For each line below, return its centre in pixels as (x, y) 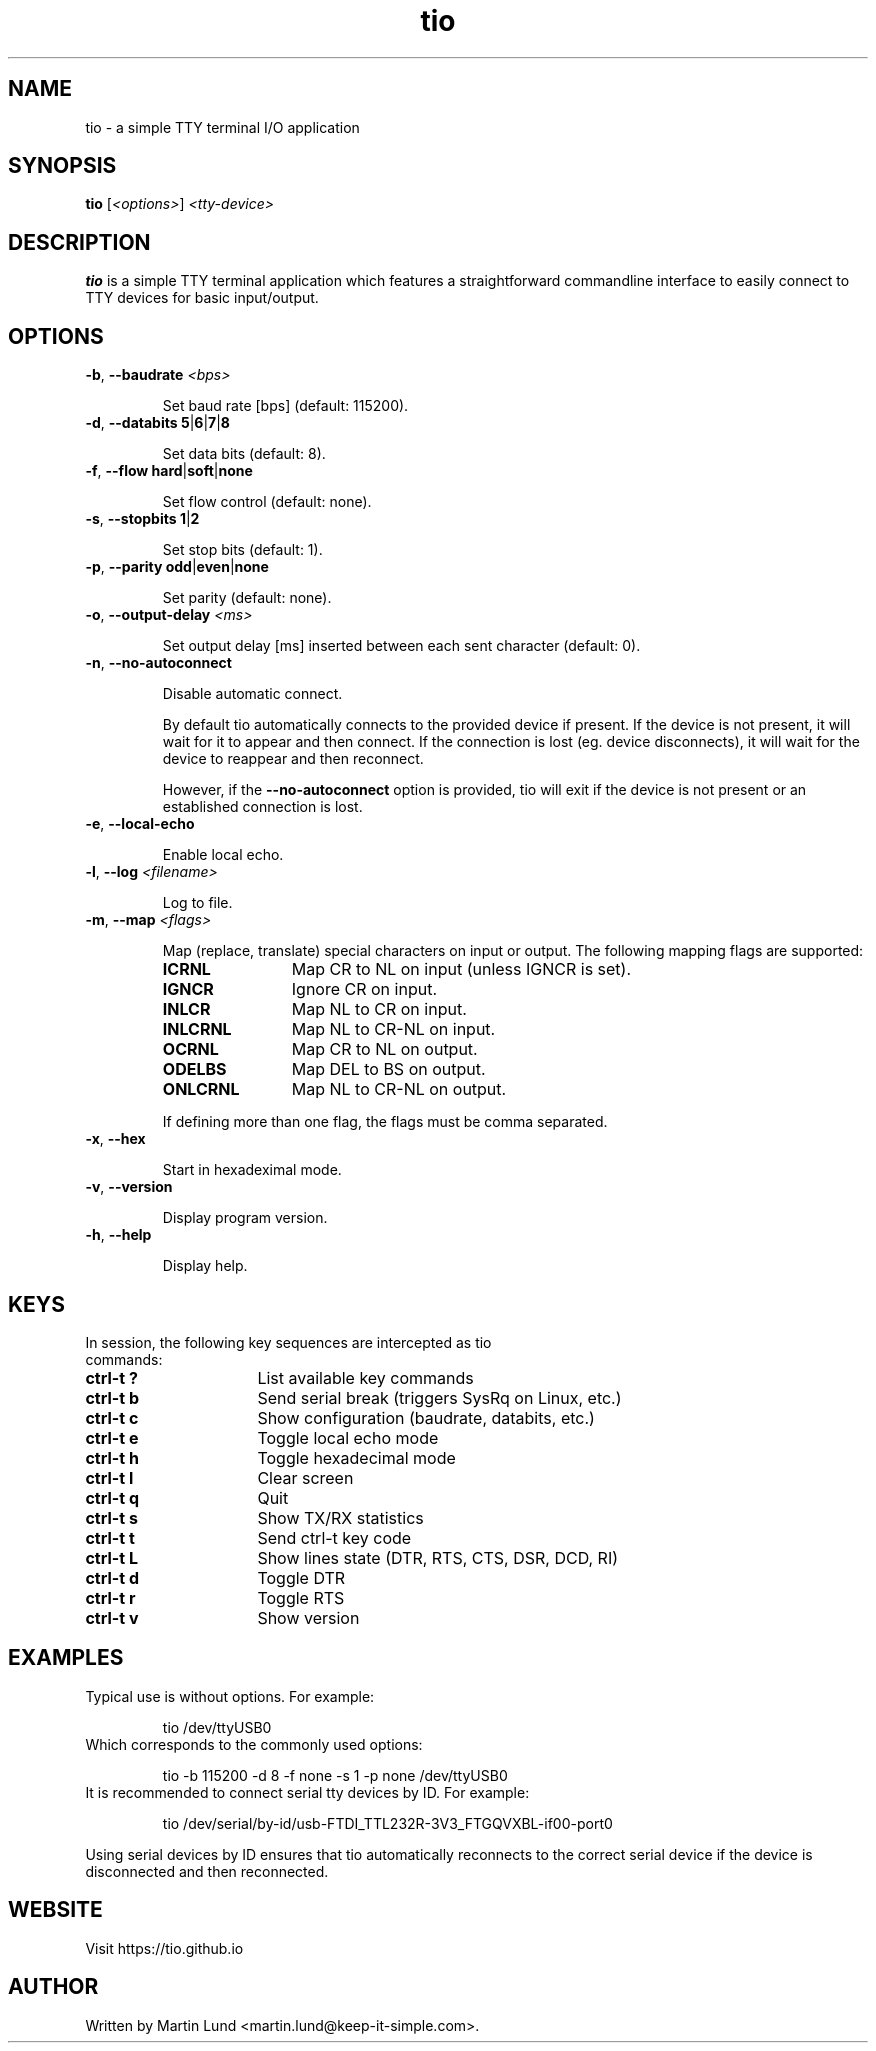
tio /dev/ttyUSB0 (217, 1727)
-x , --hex (115, 1139)
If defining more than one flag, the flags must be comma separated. (385, 1122)
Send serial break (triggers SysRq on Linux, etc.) (439, 1397)
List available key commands (365, 1377)
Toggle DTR (301, 1577)
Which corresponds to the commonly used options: (254, 1744)
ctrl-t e (112, 1437)
